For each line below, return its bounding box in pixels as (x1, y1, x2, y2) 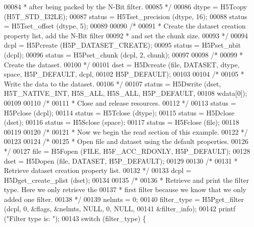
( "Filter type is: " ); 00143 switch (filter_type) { (4, 213, 146, 224)
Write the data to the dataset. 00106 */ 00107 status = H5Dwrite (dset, (4, 78, 221, 88)
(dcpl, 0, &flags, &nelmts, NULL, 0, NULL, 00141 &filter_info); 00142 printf (4, 203, 235, 214)
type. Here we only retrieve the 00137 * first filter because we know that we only (4, 184, 247, 195)
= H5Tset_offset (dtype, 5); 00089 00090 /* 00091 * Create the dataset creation (4, 21, 246, 31)
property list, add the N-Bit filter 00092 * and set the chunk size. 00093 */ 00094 (4, 30, 248, 40)
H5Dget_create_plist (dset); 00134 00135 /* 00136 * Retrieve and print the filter (4, 174, 249, 185)
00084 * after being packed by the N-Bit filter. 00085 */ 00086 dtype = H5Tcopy (4, 1, 247, 11)
